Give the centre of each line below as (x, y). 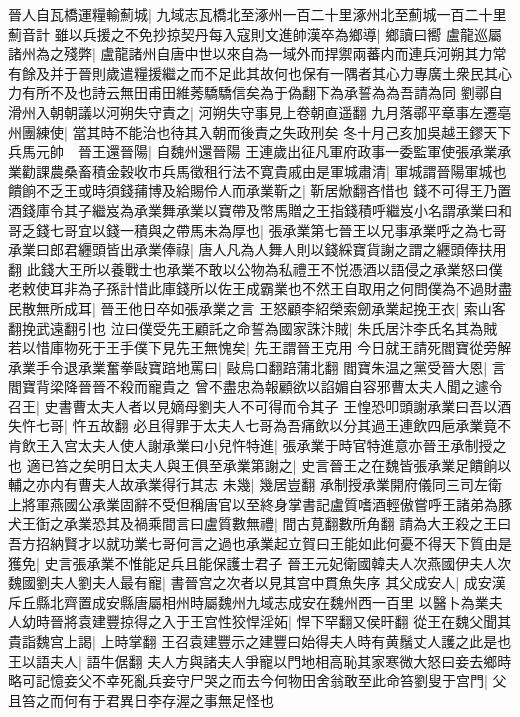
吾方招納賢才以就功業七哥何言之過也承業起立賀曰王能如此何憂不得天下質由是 (260, 543)
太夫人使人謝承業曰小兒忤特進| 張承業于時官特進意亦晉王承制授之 (292, 445)
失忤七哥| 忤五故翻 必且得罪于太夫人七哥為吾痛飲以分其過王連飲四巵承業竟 (253, 425)
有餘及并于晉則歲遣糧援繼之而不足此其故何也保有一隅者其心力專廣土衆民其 (253, 72)
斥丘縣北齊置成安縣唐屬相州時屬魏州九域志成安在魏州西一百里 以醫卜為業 (248, 601)
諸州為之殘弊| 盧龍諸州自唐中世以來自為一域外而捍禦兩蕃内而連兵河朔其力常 (257, 53)
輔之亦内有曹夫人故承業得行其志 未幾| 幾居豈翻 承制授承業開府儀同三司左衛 (255, 484)
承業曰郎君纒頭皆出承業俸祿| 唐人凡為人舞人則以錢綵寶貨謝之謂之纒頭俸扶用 (257, 249)
